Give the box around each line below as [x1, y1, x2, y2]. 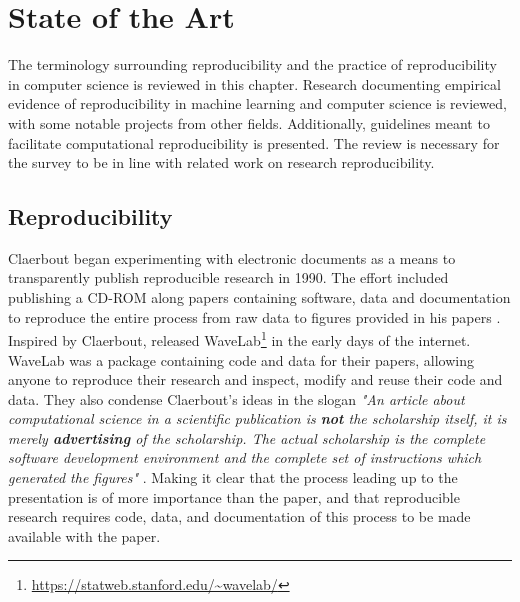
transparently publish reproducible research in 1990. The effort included [8, 267, 449, 288]
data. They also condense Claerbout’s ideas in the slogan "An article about [8, 388, 465, 409]
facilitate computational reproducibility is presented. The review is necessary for [8, 132, 500, 153]
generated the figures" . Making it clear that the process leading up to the [8, 467, 458, 488]
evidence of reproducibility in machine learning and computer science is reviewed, [8, 93, 507, 114]
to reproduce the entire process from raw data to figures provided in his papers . [8, 306, 501, 327]
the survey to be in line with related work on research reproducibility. [8, 152, 435, 173]
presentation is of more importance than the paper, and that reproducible [8, 486, 460, 507]
